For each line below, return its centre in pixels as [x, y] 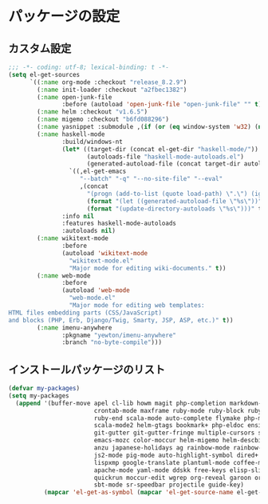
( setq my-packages [39, 396]
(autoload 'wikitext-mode [105, 253]
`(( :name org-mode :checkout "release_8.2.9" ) [108, 82]
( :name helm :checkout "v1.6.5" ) [93, 112]
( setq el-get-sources [44, 74]
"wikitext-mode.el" [101, 261]
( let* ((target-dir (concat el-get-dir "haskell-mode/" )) [160, 149]
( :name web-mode [64, 276]
